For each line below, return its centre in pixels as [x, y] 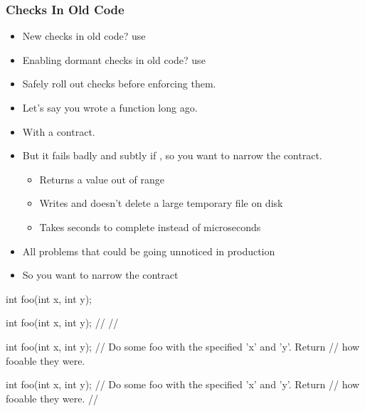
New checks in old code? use [84, 36]
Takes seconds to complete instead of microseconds [150, 226]
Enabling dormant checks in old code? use [114, 59]
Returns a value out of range [102, 179]
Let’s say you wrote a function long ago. [110, 107]
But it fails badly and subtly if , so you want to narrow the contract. [172, 155]
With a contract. [59, 131]
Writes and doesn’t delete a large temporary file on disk [161, 203]
